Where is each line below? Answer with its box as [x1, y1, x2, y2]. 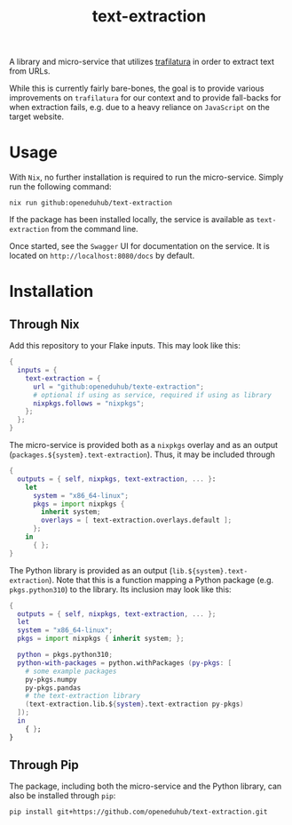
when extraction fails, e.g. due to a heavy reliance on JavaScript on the [9, 102, 271, 113]
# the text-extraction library [25, 692, 141, 701]
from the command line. [51, 224, 139, 235]
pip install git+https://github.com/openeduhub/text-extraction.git [9, 807, 268, 817]
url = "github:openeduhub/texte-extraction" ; [32, 382, 204, 391]
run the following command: [9, 181, 113, 192]
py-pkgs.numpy [25, 675, 77, 684]
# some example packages [25, 667, 117, 676]
